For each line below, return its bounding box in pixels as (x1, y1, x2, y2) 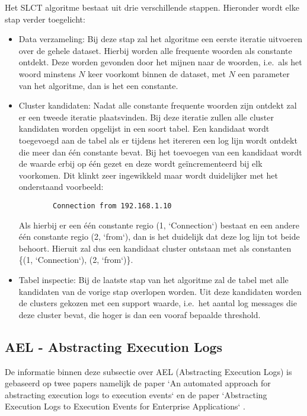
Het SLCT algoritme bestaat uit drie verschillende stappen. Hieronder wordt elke (5, 1, 299, 13)
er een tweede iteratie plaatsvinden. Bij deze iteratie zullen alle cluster (18, 110, 274, 123)
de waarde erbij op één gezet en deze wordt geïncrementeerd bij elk (18, 157, 263, 170)
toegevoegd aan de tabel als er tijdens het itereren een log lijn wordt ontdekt (18, 134, 298, 146)
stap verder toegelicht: (5, 12, 85, 25)
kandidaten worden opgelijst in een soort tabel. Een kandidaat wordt (18, 122, 270, 135)
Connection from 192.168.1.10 (53, 201, 172, 210)
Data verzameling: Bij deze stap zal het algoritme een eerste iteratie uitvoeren (18, 33, 303, 45)
